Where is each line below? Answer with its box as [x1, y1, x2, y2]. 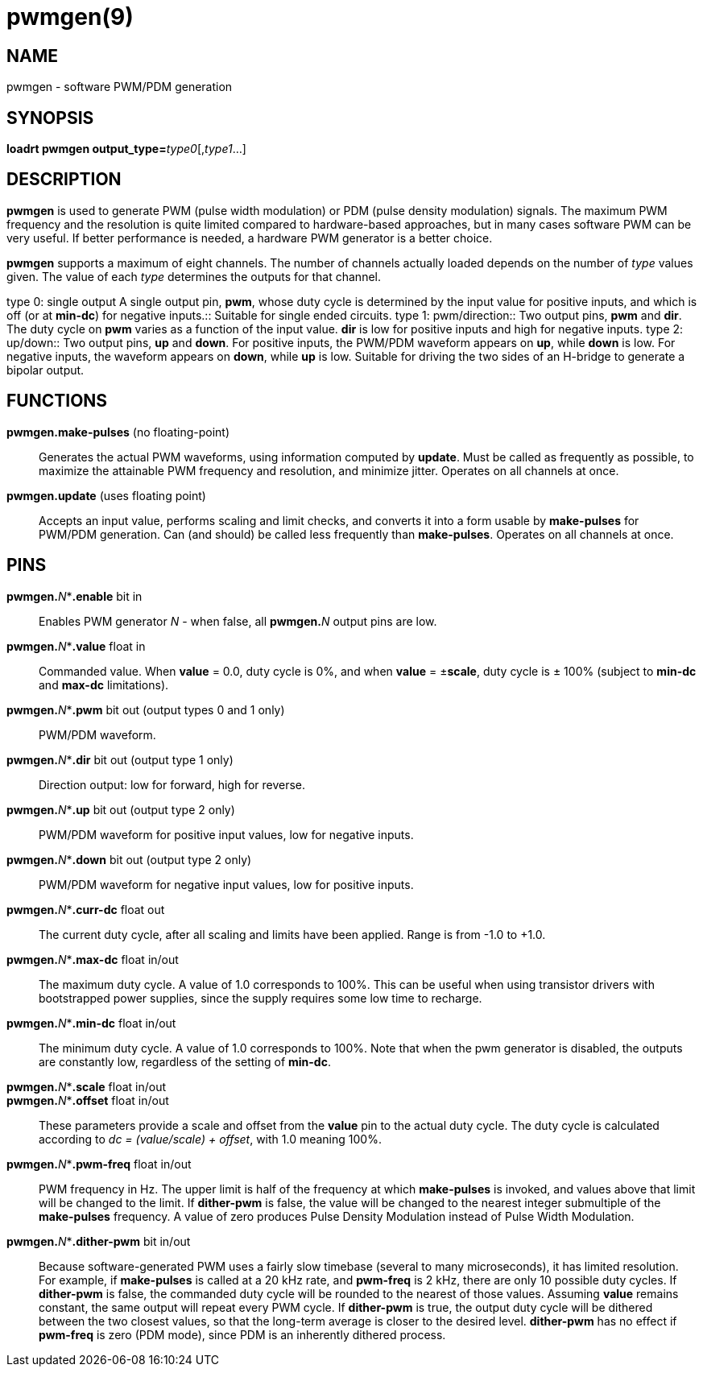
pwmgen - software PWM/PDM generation [6, 80, 233, 94]
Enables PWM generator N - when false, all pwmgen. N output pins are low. [39, 614, 437, 628]
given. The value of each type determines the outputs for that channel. [6, 269, 381, 283]
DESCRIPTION [6, 169, 122, 190]
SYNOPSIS [6, 107, 94, 128]
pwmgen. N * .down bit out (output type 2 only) [6, 852, 252, 866]
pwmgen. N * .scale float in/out [6, 1079, 167, 1094]
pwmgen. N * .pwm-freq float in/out [6, 1156, 192, 1171]
